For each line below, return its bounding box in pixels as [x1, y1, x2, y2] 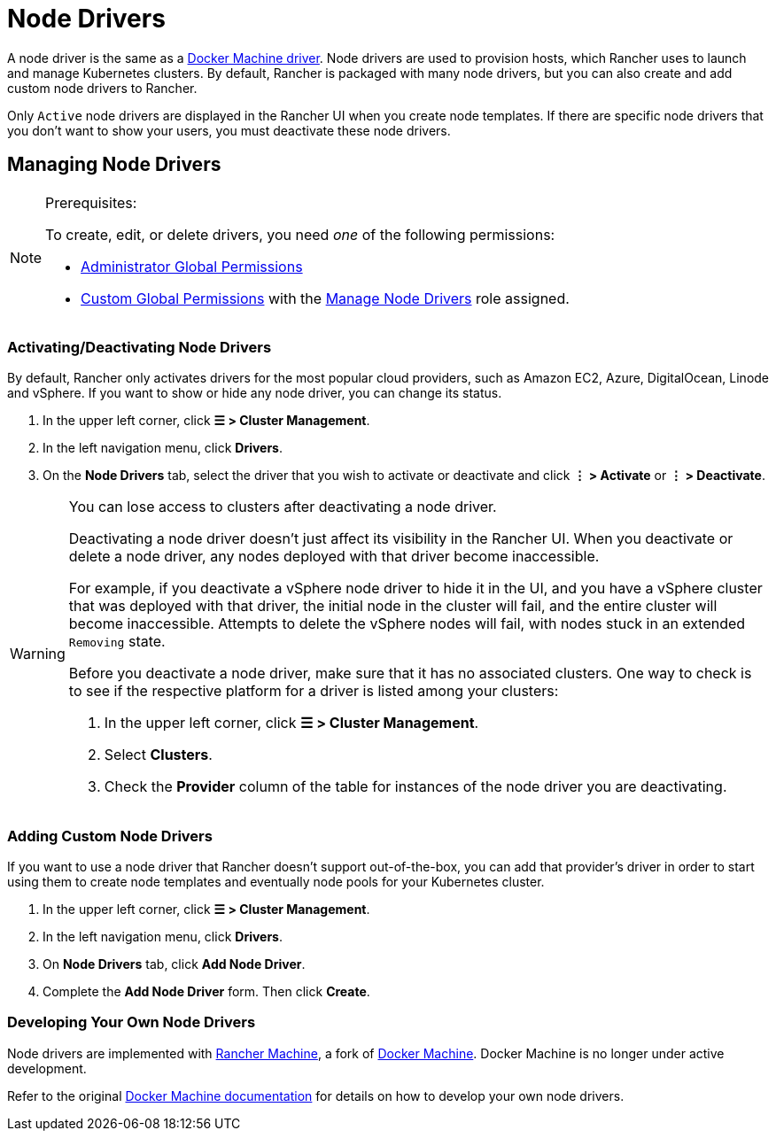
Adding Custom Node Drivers [7, 826, 213, 845]
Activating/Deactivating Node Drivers [7, 337, 272, 356]
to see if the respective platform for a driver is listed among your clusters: [68, 682, 559, 701]
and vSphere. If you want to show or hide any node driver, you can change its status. [7, 385, 502, 401]
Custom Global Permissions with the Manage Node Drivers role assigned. [81, 289, 570, 307]
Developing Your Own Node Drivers [7, 1013, 256, 1032]
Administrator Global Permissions [81, 257, 303, 275]
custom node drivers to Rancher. [7, 80, 198, 96]
